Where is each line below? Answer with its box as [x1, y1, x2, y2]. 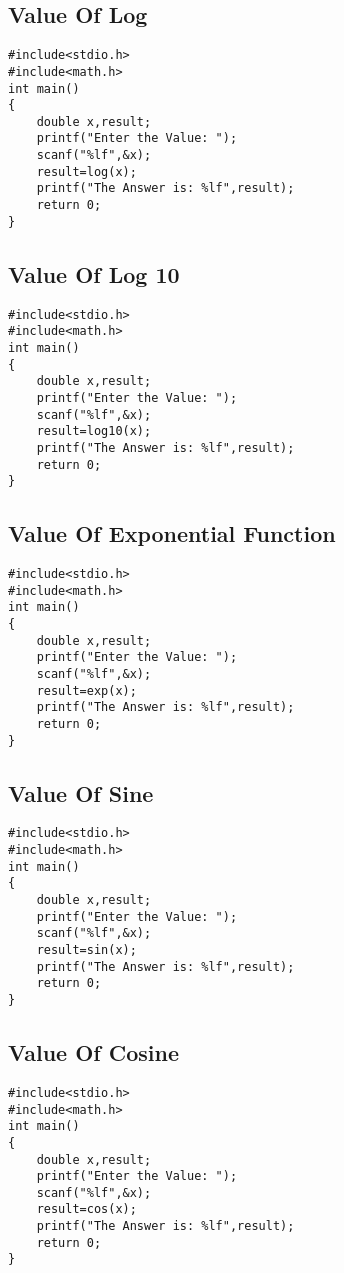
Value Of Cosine [8, 1037, 180, 1068]
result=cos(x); [36, 1202, 137, 1217]
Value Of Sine [8, 777, 154, 808]
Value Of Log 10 [8, 258, 180, 289]
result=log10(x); [36, 424, 152, 439]
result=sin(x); [36, 943, 137, 958]
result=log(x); [36, 164, 137, 179]
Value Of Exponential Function [8, 518, 336, 549]
